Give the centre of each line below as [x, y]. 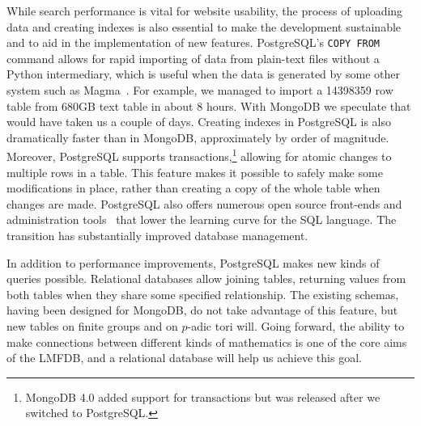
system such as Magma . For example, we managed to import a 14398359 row [200, 90]
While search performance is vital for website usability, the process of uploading [205, 11]
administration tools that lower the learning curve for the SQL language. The [202, 219]
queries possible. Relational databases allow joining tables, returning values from [206, 278]
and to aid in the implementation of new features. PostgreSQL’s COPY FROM [193, 42]
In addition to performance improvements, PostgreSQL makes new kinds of [193, 262]
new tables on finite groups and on [92, 326]
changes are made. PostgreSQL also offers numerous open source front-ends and [204, 203]
